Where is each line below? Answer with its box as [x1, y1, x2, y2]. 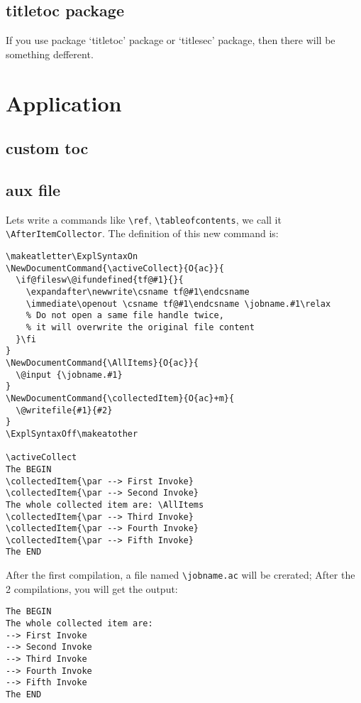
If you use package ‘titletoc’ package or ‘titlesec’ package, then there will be [6, 33, 335, 48]
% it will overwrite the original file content [26, 322, 255, 332]
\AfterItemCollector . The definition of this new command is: [6, 226, 279, 241]
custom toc [6, 137, 89, 159]
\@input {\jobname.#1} [16, 369, 123, 380]
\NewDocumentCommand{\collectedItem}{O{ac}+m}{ [6, 393, 235, 403]
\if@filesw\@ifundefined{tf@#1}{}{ [16, 275, 184, 285]
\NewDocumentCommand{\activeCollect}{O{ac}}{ [6, 263, 224, 273]
